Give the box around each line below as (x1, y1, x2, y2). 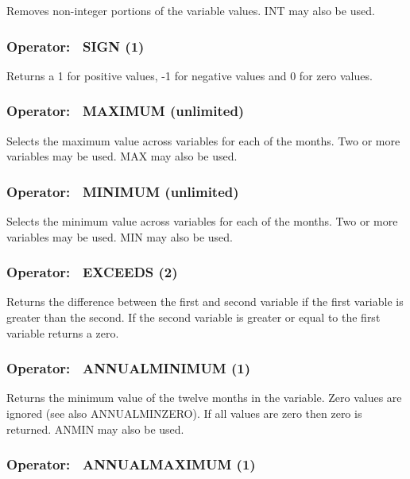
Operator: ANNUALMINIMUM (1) (6, 358, 251, 378)
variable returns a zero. (6, 324, 119, 341)
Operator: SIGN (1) (6, 36, 145, 56)
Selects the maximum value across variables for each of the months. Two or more (6, 132, 400, 149)
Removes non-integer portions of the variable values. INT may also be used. (6, 2, 375, 18)
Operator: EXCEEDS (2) (6, 262, 178, 282)
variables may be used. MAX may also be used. (6, 148, 238, 164)
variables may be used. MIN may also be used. (6, 228, 233, 245)
